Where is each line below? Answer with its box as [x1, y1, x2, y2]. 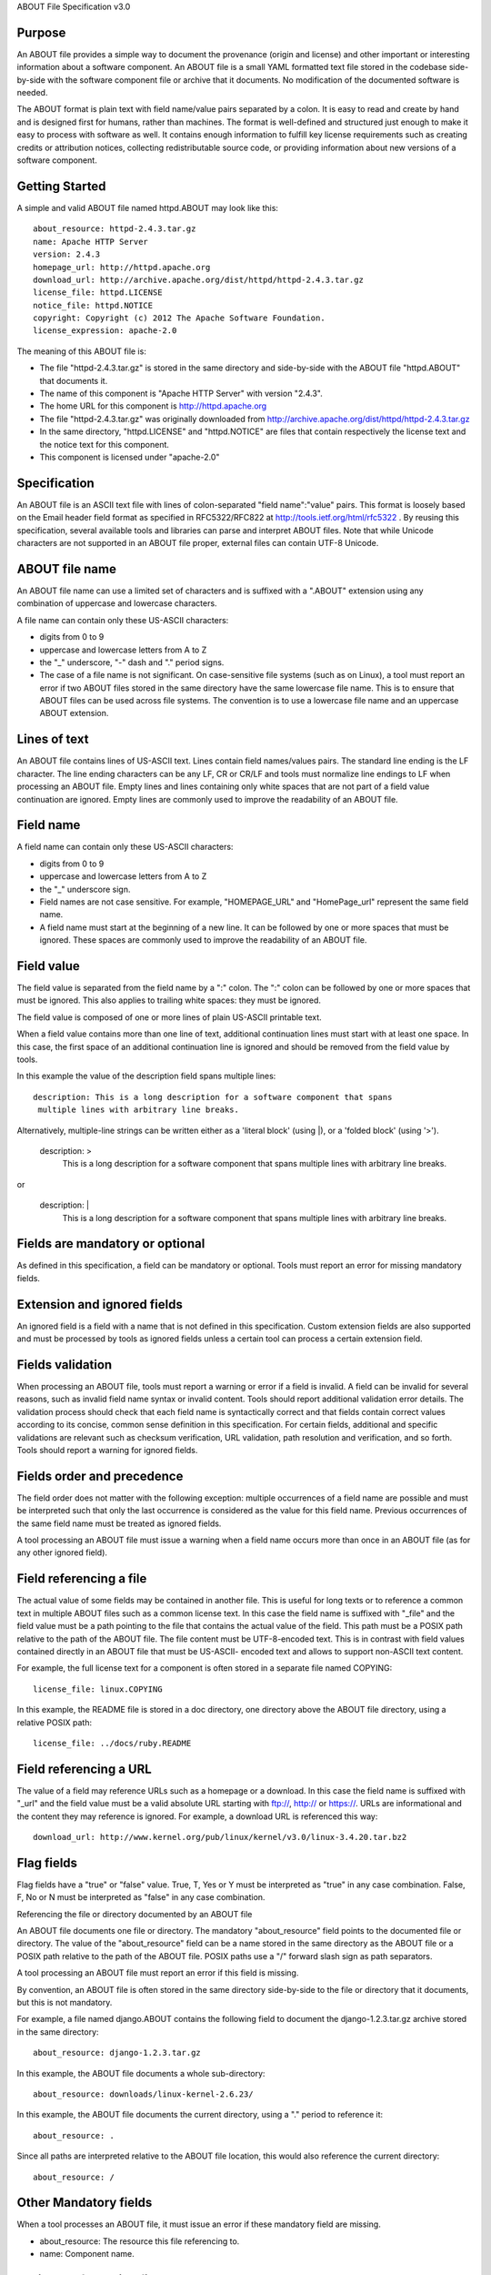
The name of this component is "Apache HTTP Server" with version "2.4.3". [39, 388, 323, 399]
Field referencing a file [16, 1571, 147, 1587]
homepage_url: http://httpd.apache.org [33, 262, 211, 272]
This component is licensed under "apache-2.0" [39, 451, 220, 462]
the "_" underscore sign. [39, 884, 131, 895]
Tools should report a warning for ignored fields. [16, 1445, 198, 1456]
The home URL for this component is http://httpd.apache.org [39, 400, 267, 411]
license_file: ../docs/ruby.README [33, 1738, 192, 1748]
